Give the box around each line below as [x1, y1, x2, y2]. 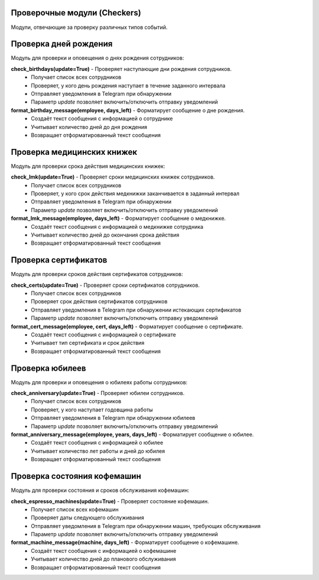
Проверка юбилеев [11, 363, 86, 373]
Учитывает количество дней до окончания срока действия [31, 231, 180, 238]
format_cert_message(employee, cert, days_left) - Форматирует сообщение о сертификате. [11, 323, 243, 330]
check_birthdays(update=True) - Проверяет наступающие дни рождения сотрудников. [11, 65, 232, 72]
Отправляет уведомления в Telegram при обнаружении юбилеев [31, 414, 196, 422]
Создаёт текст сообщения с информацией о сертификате [31, 331, 177, 338]
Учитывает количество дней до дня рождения [31, 123, 148, 130]
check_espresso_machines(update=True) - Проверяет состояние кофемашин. [11, 497, 209, 505]
